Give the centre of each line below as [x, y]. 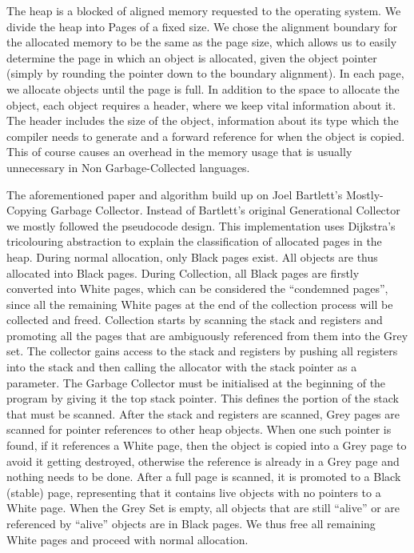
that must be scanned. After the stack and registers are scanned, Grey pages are [203, 413]
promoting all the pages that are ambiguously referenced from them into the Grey [207, 335]
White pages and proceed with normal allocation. [127, 539]
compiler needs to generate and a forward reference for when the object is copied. [206, 136]
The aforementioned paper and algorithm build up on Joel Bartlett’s [175, 194]
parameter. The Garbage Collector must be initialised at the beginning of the [196, 382]
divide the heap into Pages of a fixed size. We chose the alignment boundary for [202, 26]
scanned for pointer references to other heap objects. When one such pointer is [199, 429]
